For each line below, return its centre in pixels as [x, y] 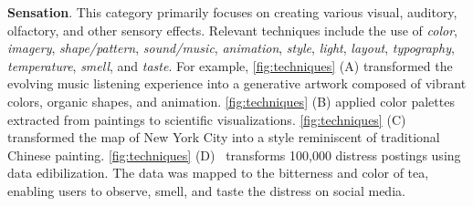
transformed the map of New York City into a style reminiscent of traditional [224, 137]
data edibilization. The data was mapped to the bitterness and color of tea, [218, 173]
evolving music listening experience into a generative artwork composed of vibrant [237, 83]
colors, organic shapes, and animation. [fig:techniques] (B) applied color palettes [231, 101]
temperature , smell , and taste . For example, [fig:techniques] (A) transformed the [230, 65]
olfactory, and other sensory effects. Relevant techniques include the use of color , [232, 30]
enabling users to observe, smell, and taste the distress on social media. [206, 190]
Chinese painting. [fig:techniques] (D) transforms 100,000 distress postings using [234, 154]
